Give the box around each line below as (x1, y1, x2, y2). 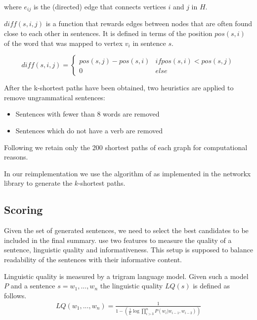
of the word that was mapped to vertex (4, 38, 123, 48)
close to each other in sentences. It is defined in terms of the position (4, 28, 213, 39)
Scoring (4, 202, 43, 217)
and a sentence (10, 280, 55, 291)
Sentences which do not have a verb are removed (15, 125, 163, 136)
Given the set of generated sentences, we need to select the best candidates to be (4, 225, 249, 236)
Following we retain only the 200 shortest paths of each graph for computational (4, 142, 248, 152)
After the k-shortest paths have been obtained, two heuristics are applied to (4, 82, 234, 93)
